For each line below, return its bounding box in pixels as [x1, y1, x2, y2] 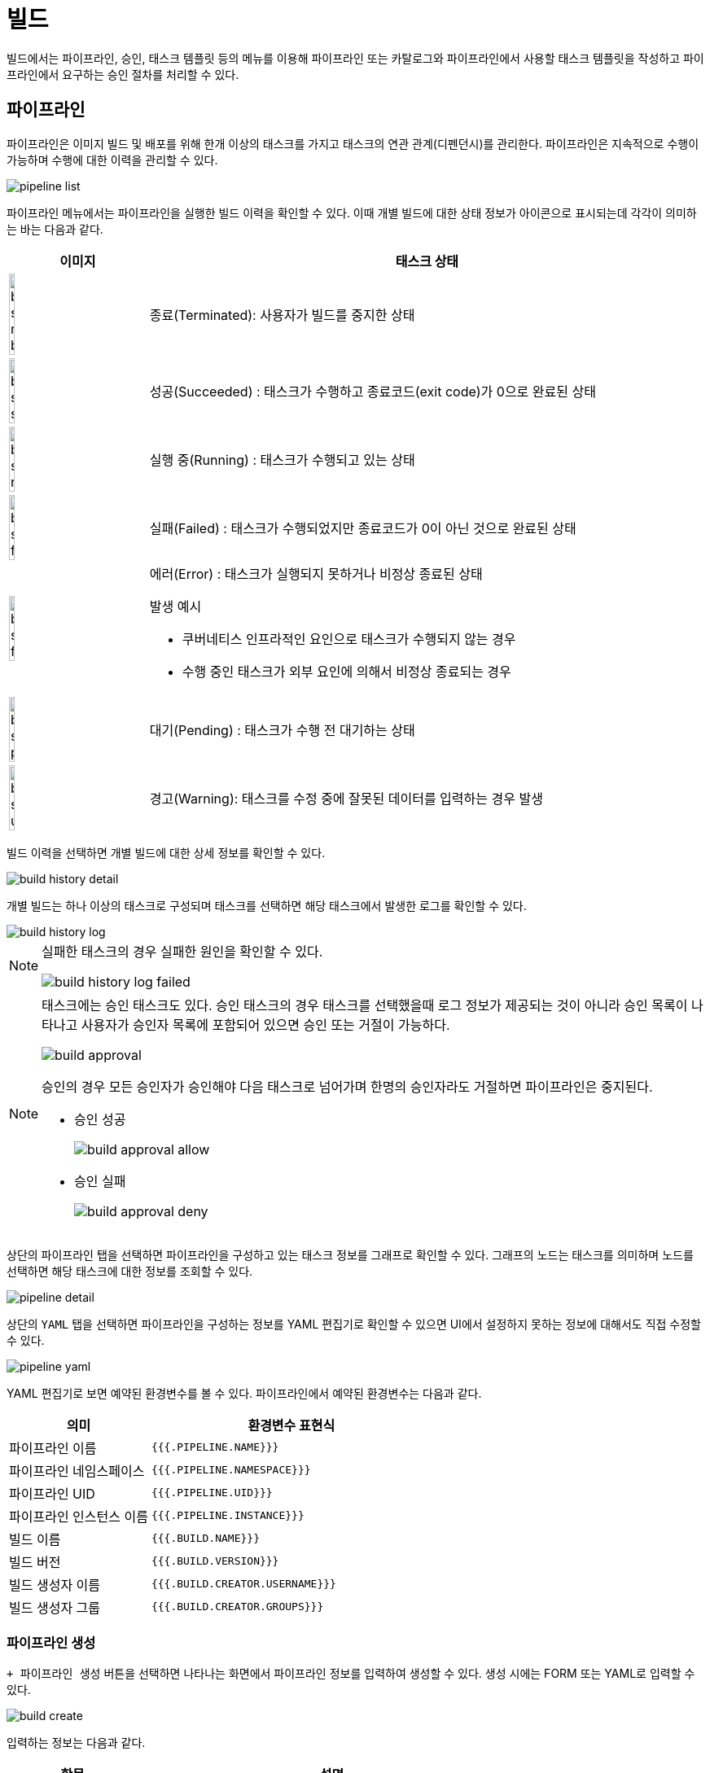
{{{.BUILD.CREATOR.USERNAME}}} [151, 1578, 336, 1591]
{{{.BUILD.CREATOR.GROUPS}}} [151, 1600, 324, 1613]
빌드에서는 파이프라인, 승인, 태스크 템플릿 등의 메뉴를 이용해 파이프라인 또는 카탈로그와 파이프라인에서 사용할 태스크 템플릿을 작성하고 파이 [7, 50, 704, 65]
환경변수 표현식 [248, 1416, 335, 1434]
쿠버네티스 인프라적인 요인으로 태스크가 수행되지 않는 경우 [182, 630, 516, 647]
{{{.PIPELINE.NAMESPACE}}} [151, 1464, 311, 1477]
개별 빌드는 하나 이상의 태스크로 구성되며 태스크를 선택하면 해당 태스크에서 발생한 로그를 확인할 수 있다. [7, 898, 527, 913]
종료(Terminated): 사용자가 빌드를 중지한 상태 [149, 306, 415, 323]
